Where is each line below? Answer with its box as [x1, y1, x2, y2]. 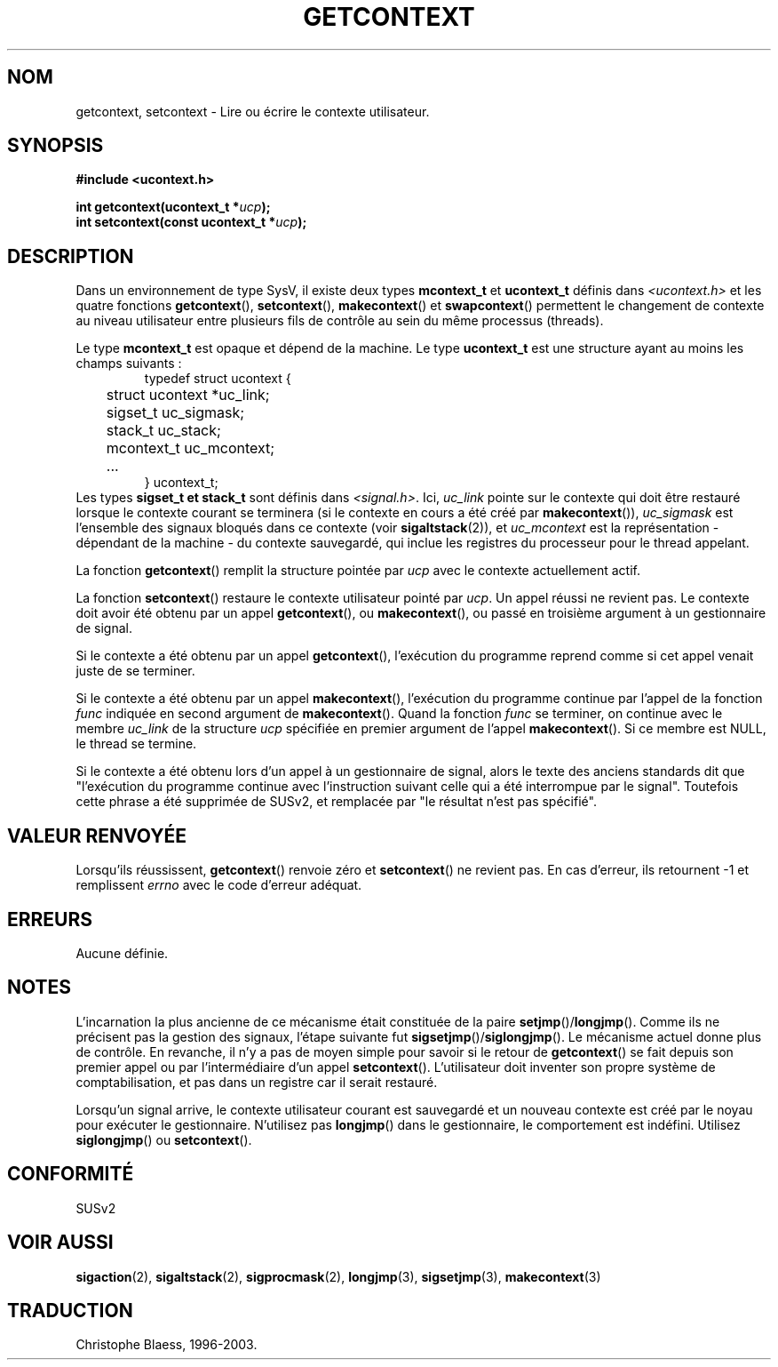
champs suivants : [75, 356, 182, 372]
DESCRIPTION [7, 244, 134, 268]
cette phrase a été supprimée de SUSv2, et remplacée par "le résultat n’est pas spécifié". [75, 794, 597, 810]
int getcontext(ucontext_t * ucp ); [75, 199, 271, 215]
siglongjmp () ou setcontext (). [75, 1131, 252, 1147]
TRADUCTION [7, 1299, 133, 1322]
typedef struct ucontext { [144, 371, 291, 387]
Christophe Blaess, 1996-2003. [75, 1337, 258, 1353]
